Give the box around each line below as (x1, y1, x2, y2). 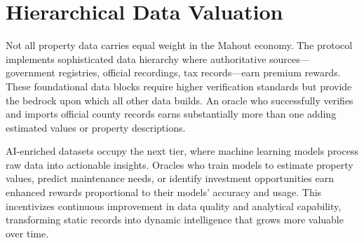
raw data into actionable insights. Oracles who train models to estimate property (6, 157, 353, 172)
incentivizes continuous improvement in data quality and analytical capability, (6, 198, 342, 213)
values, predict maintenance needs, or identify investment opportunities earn (6, 171, 334, 186)
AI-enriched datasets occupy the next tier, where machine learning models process (6, 144, 358, 158)
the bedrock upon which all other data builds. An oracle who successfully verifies (6, 92, 353, 107)
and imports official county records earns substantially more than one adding (6, 106, 337, 121)
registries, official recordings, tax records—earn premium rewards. (58, 65, 341, 80)
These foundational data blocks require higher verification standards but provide (6, 78, 352, 93)
